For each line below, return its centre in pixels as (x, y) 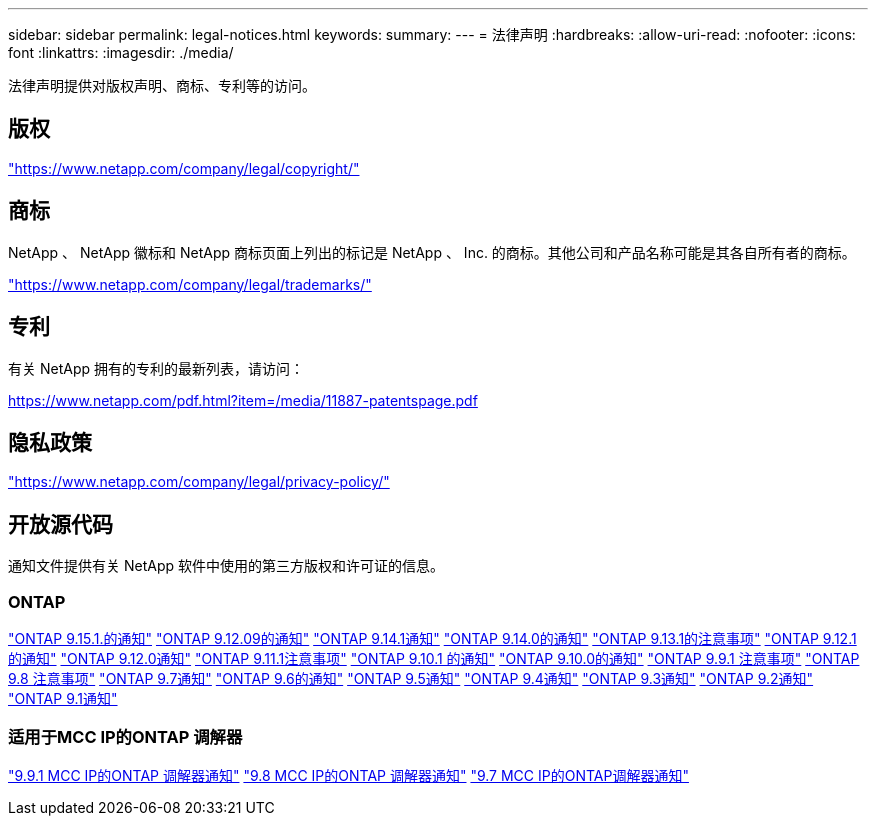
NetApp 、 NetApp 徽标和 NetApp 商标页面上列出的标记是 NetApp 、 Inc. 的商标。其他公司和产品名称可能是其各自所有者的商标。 (432, 252)
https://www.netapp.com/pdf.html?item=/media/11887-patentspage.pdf (243, 400)
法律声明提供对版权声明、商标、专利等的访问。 (162, 85)
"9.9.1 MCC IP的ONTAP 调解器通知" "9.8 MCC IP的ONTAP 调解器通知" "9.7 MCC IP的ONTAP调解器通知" (348, 775)
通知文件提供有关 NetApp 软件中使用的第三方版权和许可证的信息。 (226, 566)
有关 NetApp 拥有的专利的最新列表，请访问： (156, 368)
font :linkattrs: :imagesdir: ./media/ (121, 52)
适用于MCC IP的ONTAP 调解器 (125, 737)
